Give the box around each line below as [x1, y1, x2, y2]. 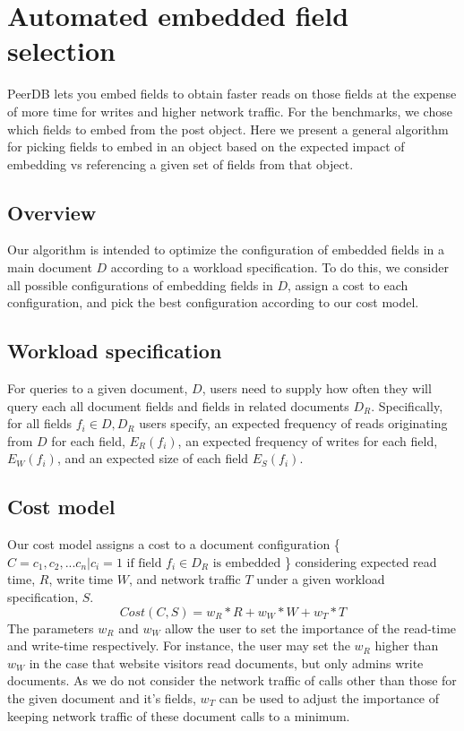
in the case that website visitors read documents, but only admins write [29, 653, 424, 672]
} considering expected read [284, 552, 437, 571]
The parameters [7, 618, 94, 637]
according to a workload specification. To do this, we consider [110, 258, 449, 277]
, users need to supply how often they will [202, 379, 432, 398]
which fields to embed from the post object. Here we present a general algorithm [7, 119, 449, 138]
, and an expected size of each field [56, 449, 249, 468]
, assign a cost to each [287, 275, 408, 294]
